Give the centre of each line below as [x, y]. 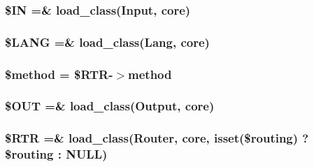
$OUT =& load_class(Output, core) [110, 106]
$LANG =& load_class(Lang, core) [107, 42]
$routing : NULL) [56, 154]
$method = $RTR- [59, 74]
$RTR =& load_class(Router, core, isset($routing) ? [157, 138]
